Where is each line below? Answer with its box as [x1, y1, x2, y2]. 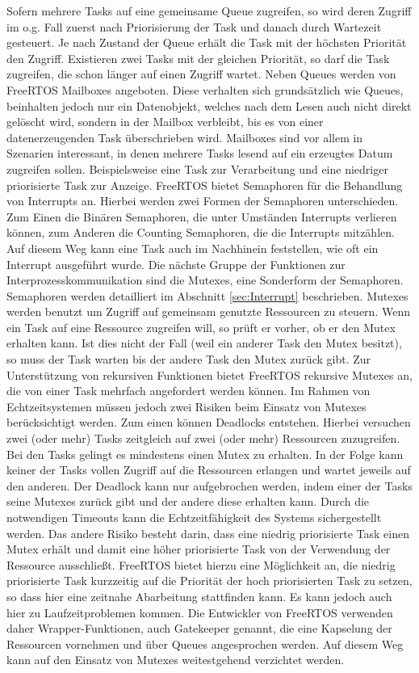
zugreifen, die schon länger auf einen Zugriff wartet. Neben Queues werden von [6, 65, 396, 82]
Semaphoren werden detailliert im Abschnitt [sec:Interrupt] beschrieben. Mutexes [6, 287, 409, 304]
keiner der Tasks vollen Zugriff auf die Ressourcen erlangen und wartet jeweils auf [6, 461, 411, 478]
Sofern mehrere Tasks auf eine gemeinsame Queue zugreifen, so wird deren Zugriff [6, 2, 412, 19]
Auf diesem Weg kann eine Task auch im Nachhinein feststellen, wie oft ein [6, 239, 379, 256]
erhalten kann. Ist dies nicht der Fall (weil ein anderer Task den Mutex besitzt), [6, 334, 402, 351]
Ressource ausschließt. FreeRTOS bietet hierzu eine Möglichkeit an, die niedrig [6, 556, 396, 573]
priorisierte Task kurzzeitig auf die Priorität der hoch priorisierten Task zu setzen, [6, 572, 413, 589]
